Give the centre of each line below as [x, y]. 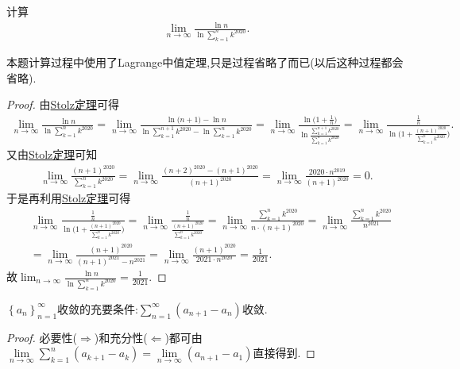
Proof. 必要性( [42, 337]
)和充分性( [121, 337]
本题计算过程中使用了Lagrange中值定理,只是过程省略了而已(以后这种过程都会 [205, 61]
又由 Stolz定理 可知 [52, 154]
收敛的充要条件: [98, 308]
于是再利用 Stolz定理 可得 [69, 198]
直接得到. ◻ [284, 353]
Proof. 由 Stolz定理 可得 [63, 104]
